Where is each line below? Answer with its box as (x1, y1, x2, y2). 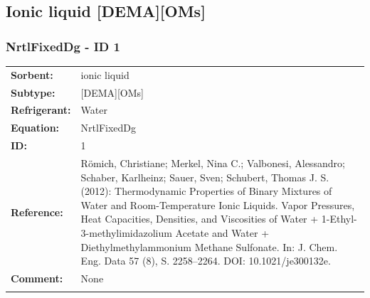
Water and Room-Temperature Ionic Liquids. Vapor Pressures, (80, 197, 355, 212)
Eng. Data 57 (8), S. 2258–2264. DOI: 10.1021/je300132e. (80, 253, 331, 268)
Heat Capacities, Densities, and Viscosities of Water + (80, 211, 319, 226)
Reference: (11, 204, 63, 219)
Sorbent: (11, 67, 53, 82)
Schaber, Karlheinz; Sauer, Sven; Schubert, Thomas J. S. (80, 169, 329, 184)
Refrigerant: (11, 102, 71, 117)
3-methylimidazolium (80, 225, 172, 240)
